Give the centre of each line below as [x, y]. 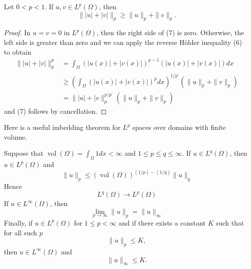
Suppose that [24, 153]
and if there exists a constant [162, 222]
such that [230, 222]
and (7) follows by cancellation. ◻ [55, 111]
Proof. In [17, 32]
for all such [21, 232]
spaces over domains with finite [179, 127]
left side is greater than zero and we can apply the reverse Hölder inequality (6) [123, 42]
